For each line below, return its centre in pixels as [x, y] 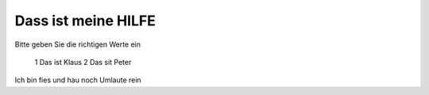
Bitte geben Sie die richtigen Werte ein [78, 44]
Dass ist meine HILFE [85, 21]
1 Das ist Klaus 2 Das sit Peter [83, 62]
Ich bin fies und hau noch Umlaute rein [78, 80]
